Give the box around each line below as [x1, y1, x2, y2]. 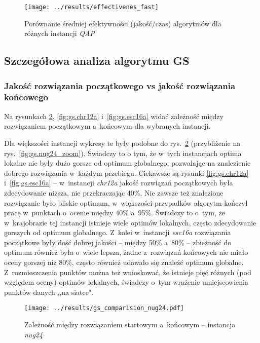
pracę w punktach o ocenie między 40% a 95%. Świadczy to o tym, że [4, 207, 225, 218]
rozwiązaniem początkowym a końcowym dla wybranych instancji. [4, 121, 211, 131]
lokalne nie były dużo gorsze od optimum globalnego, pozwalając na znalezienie [4, 158, 251, 168]
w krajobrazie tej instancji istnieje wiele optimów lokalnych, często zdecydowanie [4, 217, 256, 227]
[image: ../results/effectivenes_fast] [24, 4, 159, 11]
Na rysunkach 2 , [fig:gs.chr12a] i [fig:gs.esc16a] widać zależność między [4, 110, 224, 121]
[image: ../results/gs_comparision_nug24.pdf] [24, 304, 184, 312]
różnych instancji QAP [24, 28, 95, 39]
